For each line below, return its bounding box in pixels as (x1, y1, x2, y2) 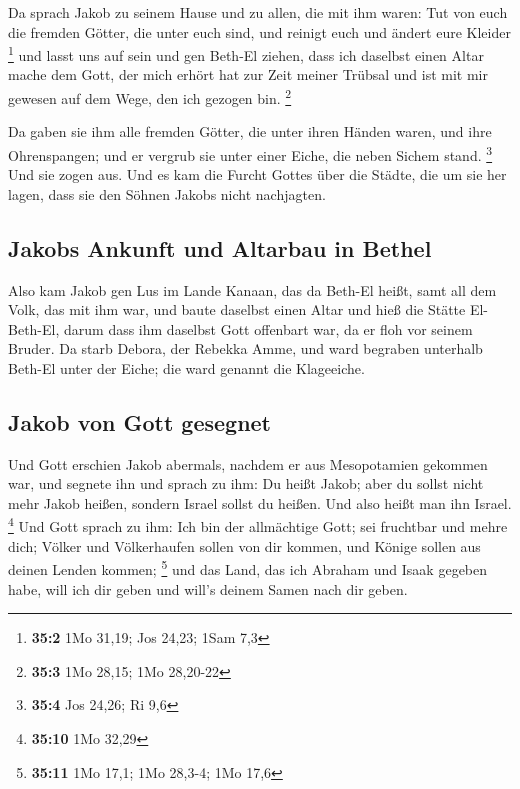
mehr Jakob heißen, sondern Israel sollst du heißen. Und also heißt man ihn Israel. (8, 492, 512, 513)
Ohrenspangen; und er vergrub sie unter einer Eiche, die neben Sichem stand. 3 (8, 141, 493, 165)
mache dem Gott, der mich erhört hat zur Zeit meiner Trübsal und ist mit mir (8, 64, 489, 85)
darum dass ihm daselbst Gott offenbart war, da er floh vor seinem (63, 318, 473, 339)
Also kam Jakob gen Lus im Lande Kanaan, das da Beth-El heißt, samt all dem (8, 279, 497, 300)
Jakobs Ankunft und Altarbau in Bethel (8, 232, 432, 263)
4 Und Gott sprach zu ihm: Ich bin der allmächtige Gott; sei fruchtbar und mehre (8, 513, 508, 537)
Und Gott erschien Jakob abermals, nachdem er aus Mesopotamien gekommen (8, 453, 488, 474)
